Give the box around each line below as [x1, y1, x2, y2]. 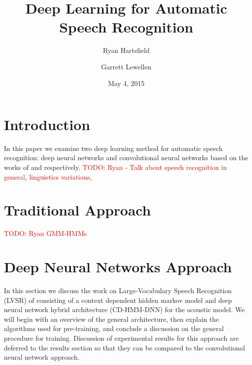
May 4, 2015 [108, 78, 145, 88]
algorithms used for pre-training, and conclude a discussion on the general [4, 323, 224, 333]
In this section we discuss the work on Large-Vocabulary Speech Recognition [4, 285, 232, 295]
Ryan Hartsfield [103, 45, 150, 55]
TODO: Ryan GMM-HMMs [4, 228, 87, 238]
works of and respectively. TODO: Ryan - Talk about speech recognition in [4, 162, 227, 172]
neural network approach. [4, 352, 80, 362]
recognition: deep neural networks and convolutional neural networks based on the [4, 152, 249, 163]
